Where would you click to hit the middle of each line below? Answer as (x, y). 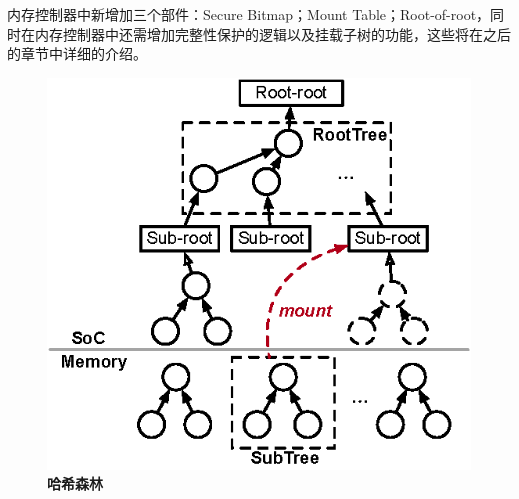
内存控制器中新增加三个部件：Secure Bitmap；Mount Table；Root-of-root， (249, 14)
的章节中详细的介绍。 (77, 53)
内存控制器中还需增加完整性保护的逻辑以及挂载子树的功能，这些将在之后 (272, 33)
